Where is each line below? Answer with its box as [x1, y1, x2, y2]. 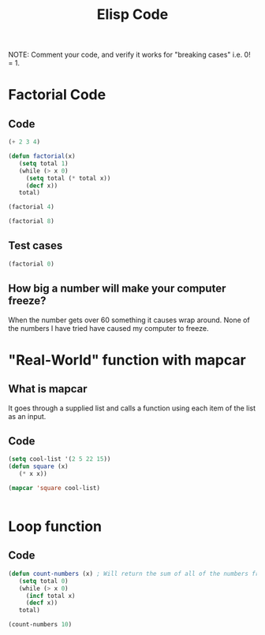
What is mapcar [8, 382, 88, 395]
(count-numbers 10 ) [8, 621, 73, 629]
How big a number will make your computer [8, 282, 226, 295]
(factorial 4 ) [8, 203, 55, 211]
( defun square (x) [8, 462, 69, 470]
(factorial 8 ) [8, 217, 55, 225]
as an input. [8, 411, 47, 421]
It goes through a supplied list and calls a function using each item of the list [8, 403, 256, 413]
